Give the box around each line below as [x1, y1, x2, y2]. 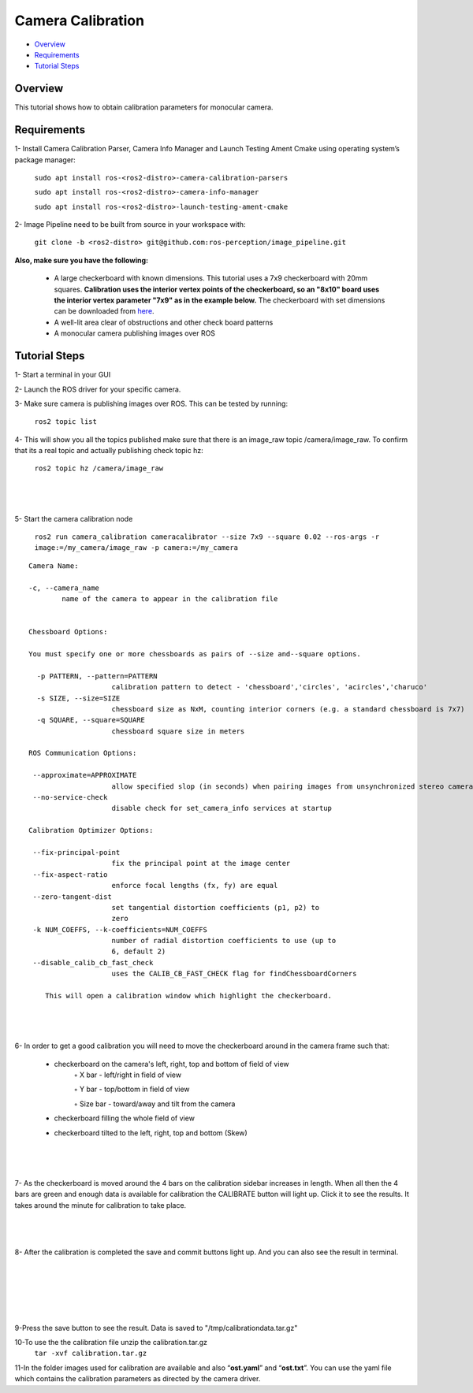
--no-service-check [32, 793, 108, 802]
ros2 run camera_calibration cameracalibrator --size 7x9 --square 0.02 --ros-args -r [34, 533, 380, 541]
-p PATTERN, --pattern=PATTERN [36, 671, 158, 681]
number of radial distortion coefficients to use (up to [111, 936, 337, 945]
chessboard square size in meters [111, 726, 245, 736]
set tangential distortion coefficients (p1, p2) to [111, 903, 320, 912]
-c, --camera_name [28, 583, 100, 592]
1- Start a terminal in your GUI [14, 370, 111, 380]
